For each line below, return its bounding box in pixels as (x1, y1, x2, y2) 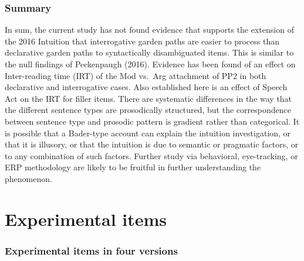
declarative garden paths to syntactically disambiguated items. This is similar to (5, 46, 294, 59)
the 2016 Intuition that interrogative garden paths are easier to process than (5, 35, 279, 47)
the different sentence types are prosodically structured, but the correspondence (5, 104, 291, 116)
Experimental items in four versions (5, 243, 178, 257)
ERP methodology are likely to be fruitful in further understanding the (5, 161, 261, 173)
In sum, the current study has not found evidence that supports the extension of (5, 23, 294, 36)
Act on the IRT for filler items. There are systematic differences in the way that (5, 92, 292, 104)
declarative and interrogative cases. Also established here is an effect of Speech (5, 81, 288, 93)
